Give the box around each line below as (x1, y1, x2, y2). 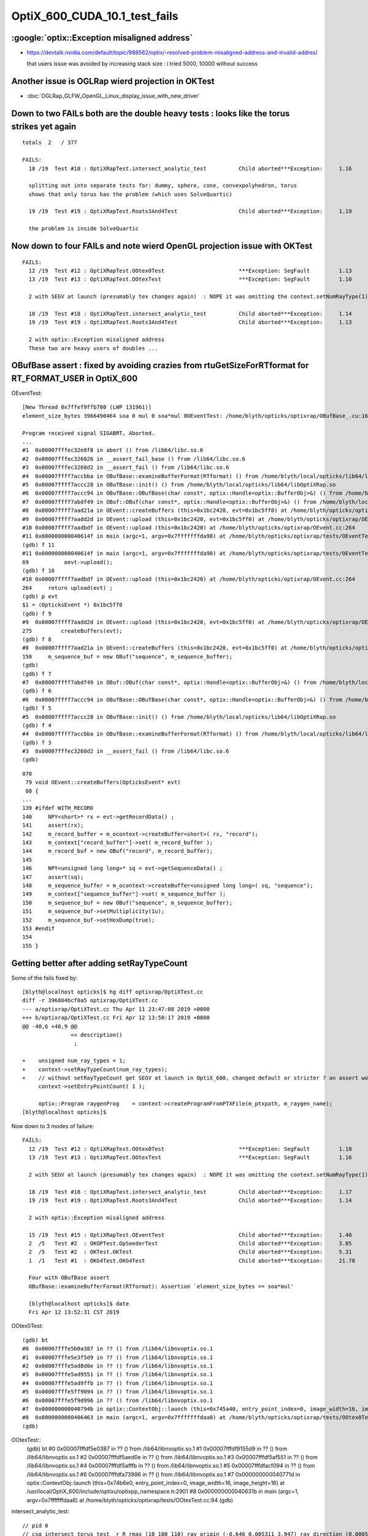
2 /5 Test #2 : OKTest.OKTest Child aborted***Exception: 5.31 (28, 1248, 352, 1256)
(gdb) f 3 (22, 739, 52, 746)
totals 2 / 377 (22, 139, 78, 146)
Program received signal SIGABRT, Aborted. (22, 429, 155, 436)
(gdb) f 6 (22, 688, 52, 694)
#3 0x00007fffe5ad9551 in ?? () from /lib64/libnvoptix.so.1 (22, 1371, 213, 1378)
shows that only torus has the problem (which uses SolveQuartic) (28, 190, 232, 198)
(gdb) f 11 (22, 541, 55, 548)
